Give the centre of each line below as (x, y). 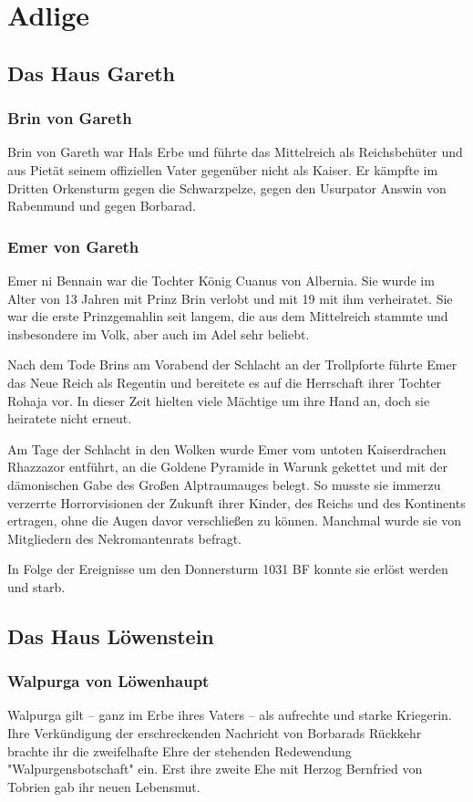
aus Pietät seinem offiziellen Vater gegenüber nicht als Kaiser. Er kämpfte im (223, 169)
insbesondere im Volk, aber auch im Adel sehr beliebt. (159, 333)
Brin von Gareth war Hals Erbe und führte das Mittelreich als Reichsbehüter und (235, 152)
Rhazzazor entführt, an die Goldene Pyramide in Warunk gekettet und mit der (227, 467)
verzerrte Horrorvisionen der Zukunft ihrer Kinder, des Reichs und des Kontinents (236, 502)
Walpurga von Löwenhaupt (108, 681)
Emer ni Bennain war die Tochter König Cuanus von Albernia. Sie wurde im (221, 280)
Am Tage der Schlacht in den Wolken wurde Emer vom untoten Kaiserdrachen (227, 448)
